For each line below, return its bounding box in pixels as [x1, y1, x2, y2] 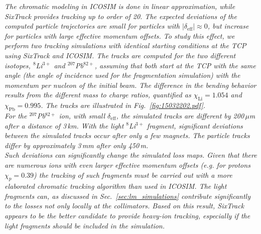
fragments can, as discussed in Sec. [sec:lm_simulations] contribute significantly [5, 190, 250, 201]
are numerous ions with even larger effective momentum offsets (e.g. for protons [5, 159, 250, 170]
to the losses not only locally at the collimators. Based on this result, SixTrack [5, 200, 244, 211]
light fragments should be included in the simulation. [5, 220, 165, 230]
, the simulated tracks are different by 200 [116, 110, 244, 121]
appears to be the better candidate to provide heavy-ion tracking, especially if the [5, 210, 250, 221]
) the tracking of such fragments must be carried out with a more [34, 169, 232, 180]
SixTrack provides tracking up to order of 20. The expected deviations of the [5, 11, 237, 21]
